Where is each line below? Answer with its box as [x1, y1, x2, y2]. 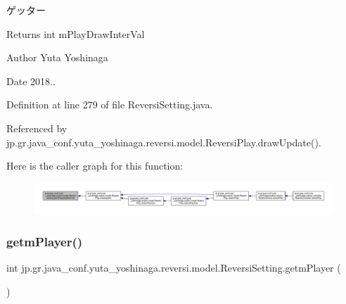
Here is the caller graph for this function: [6, 158, 184, 173]
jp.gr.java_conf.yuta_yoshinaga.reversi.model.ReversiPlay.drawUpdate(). [6, 134, 321, 149]
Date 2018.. [6, 73, 56, 88]
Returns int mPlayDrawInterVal [6, 26, 145, 41]
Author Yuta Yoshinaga [6, 50, 108, 65]
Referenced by [6, 120, 68, 135]
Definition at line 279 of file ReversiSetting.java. [6, 97, 213, 112]
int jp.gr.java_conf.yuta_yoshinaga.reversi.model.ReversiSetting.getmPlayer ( [6, 260, 341, 275]
